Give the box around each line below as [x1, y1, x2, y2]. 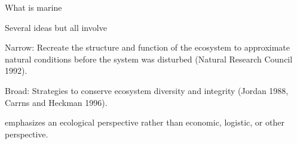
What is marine [5, 1, 62, 13]
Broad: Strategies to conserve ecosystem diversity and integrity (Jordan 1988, [5, 84, 289, 96]
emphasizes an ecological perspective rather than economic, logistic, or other [5, 116, 284, 129]
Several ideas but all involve [5, 21, 107, 33]
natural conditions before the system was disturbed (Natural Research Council [5, 52, 293, 65]
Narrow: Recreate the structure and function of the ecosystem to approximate [5, 41, 290, 54]
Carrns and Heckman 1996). [5, 96, 108, 108]
